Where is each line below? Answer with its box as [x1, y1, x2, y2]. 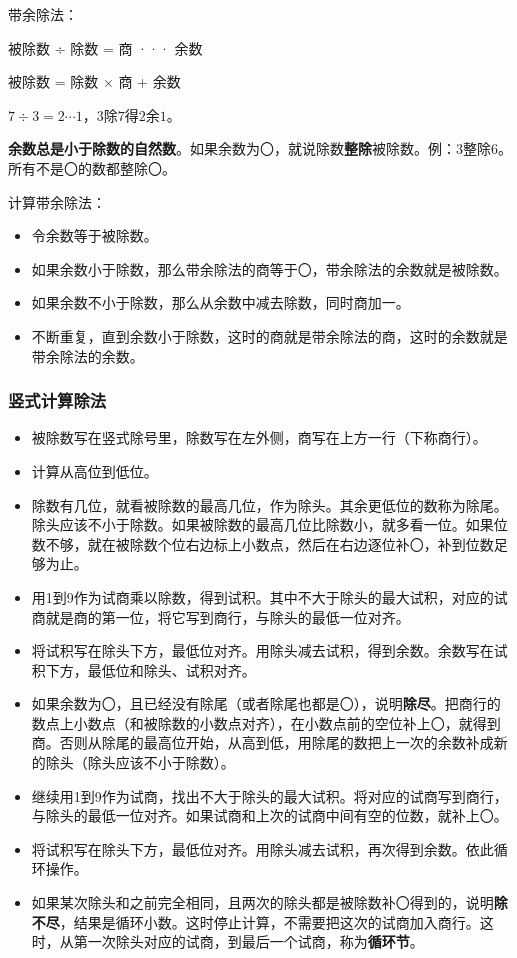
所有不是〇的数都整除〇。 [8, 157, 176, 178]
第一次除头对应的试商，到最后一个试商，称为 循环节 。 [73, 931, 424, 952]
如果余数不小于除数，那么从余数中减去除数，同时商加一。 [31, 292, 410, 313]
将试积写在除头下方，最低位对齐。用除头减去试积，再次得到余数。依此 [31, 838, 494, 859]
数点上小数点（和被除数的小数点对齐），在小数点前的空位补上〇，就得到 [31, 712, 501, 733]
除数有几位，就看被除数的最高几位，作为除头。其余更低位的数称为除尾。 [31, 494, 508, 515]
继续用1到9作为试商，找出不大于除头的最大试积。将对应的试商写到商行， [31, 785, 508, 806]
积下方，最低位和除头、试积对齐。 [31, 659, 256, 680]
